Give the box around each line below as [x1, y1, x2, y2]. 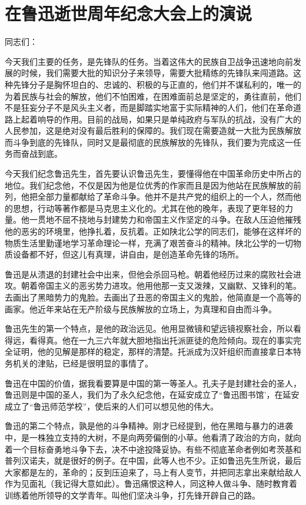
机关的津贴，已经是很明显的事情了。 [12, 357, 153, 369]
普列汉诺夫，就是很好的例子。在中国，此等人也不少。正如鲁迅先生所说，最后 [5, 454, 301, 467]
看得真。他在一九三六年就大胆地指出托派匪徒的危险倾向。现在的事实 [29, 334, 293, 346]
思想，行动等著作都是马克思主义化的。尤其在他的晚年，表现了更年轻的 [12, 202, 285, 214]
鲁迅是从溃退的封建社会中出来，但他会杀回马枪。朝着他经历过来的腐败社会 [5, 268, 293, 280]
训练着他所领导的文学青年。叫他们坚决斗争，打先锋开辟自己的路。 [5, 489, 260, 501]
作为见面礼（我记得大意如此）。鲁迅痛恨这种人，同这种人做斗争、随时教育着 [5, 477, 297, 490]
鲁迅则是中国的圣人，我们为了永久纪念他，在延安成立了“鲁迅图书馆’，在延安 [5, 388, 300, 401]
